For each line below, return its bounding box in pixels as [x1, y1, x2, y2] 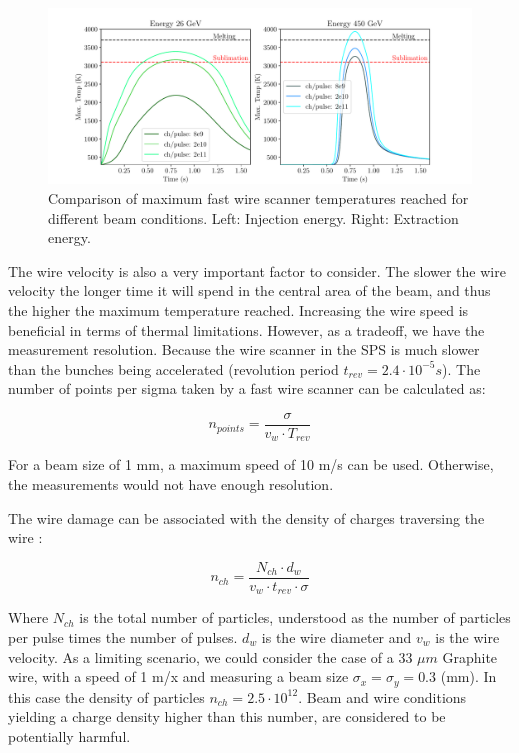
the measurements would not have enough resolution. [8, 474, 334, 495]
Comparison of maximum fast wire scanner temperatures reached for [48, 187, 469, 208]
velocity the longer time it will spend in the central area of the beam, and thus [8, 280, 491, 301]
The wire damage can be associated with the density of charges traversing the [8, 507, 485, 528]
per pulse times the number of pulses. [8, 626, 238, 647]
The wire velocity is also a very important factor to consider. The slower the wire [8, 260, 506, 281]
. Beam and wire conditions [298, 686, 467, 707]
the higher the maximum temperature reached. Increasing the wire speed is [8, 299, 469, 320]
